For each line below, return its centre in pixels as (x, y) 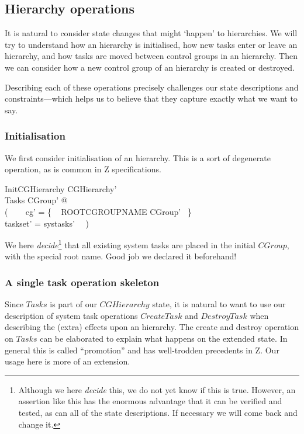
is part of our (73, 304)
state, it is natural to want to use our (219, 304)
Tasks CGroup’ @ (36, 200)
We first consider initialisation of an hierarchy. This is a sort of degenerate (138, 157)
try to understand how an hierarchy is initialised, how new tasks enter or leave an (151, 44)
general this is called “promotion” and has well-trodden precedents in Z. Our (142, 350)
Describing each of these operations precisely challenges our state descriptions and (152, 87)
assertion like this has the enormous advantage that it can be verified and (150, 401)
